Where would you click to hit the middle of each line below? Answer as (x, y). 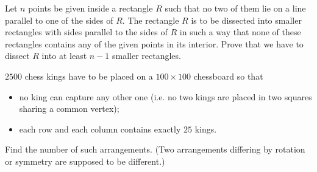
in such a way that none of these (240, 32)
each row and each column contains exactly (100, 129)
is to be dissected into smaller (246, 20)
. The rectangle (151, 20)
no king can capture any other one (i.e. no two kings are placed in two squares (166, 96)
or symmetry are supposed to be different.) (85, 161)
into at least (64, 56)
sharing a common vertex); (69, 108)
